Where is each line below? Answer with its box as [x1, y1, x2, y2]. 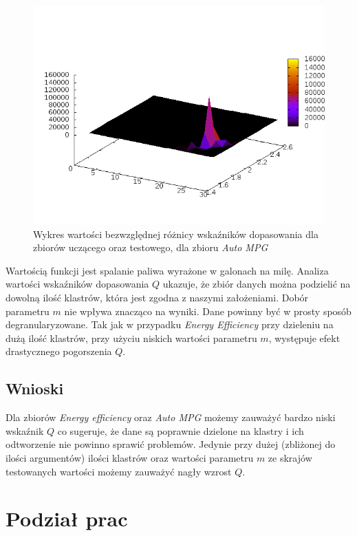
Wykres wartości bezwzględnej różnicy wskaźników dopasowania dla [33, 226, 318, 241]
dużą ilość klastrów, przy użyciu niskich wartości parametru [6, 330, 257, 345]
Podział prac [6, 504, 128, 533]
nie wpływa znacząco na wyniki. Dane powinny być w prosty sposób [64, 303, 351, 318]
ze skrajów [268, 450, 312, 464]
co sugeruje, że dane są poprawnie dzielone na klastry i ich [57, 423, 304, 438]
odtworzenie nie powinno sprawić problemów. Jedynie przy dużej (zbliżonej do [6, 437, 336, 451]
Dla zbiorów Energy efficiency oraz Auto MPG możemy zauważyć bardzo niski [6, 410, 336, 425]
